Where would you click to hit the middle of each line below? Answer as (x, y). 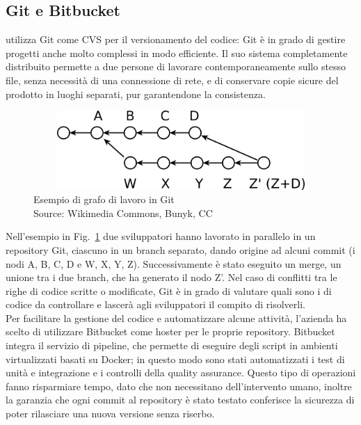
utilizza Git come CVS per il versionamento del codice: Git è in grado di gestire (176, 39)
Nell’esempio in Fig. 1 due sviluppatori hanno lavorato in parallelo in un (161, 236)
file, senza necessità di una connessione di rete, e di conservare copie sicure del (172, 80)
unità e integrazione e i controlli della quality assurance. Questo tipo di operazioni (181, 372)
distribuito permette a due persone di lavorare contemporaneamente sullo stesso (176, 66)
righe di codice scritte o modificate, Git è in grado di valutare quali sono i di (169, 290)
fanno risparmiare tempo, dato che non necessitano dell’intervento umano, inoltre (179, 386)
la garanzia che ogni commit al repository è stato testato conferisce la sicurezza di (180, 400)
